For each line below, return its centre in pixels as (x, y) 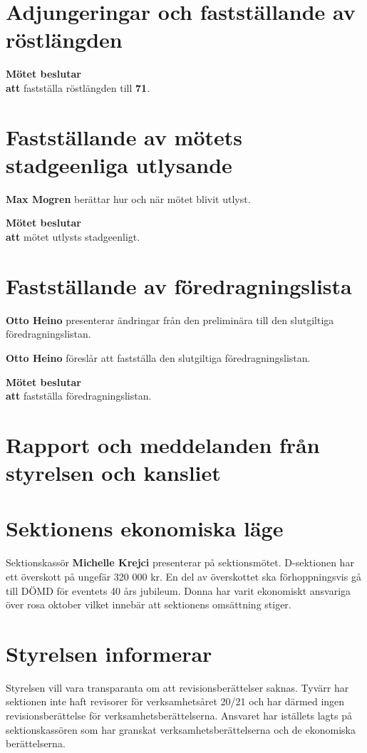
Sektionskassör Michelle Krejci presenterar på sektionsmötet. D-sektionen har (180, 562)
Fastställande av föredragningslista (179, 285)
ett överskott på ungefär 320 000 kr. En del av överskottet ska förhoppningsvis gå (183, 576)
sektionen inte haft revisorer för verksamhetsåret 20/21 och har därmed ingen (175, 701)
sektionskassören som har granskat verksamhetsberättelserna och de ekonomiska (181, 729)
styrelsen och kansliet (113, 473)
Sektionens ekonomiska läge (145, 528)
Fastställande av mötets (124, 136)
